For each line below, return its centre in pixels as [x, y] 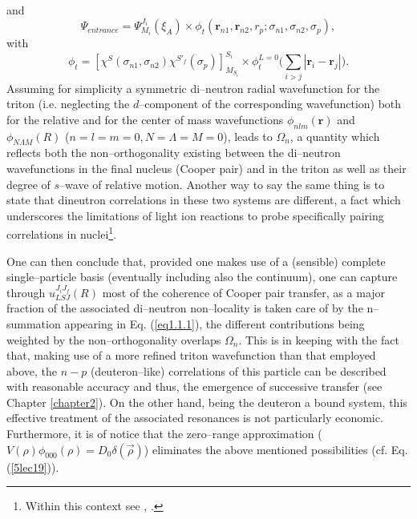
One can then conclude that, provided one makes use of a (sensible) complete [196, 261]
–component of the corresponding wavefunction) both [270, 104]
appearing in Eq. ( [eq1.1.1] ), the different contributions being [215, 323]
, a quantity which [335, 136]
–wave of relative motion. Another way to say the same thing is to [222, 184]
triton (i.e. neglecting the [68, 104]
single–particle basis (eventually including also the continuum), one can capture [202, 277]
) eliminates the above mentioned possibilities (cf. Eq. [276, 449]
